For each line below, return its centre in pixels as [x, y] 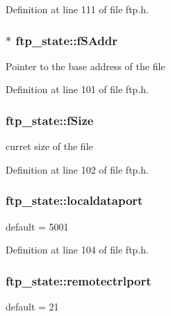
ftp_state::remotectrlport [79, 280]
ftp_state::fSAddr [66, 40]
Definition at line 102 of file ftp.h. [77, 169]
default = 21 [32, 307]
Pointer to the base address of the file [85, 66]
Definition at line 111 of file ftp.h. [77, 9]
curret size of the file [49, 146]
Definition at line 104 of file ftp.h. [77, 250]
